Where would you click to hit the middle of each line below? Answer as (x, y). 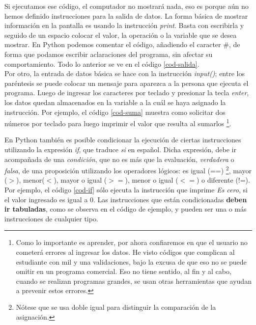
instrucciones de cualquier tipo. (51, 218)
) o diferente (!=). (223, 180)
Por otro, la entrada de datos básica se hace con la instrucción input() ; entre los (125, 73)
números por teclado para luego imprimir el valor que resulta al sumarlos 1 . (118, 122)
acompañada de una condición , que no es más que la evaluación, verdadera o (119, 159)
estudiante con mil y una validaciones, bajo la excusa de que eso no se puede (131, 261)
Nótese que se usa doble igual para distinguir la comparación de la (116, 307)
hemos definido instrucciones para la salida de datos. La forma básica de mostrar (126, 15)
